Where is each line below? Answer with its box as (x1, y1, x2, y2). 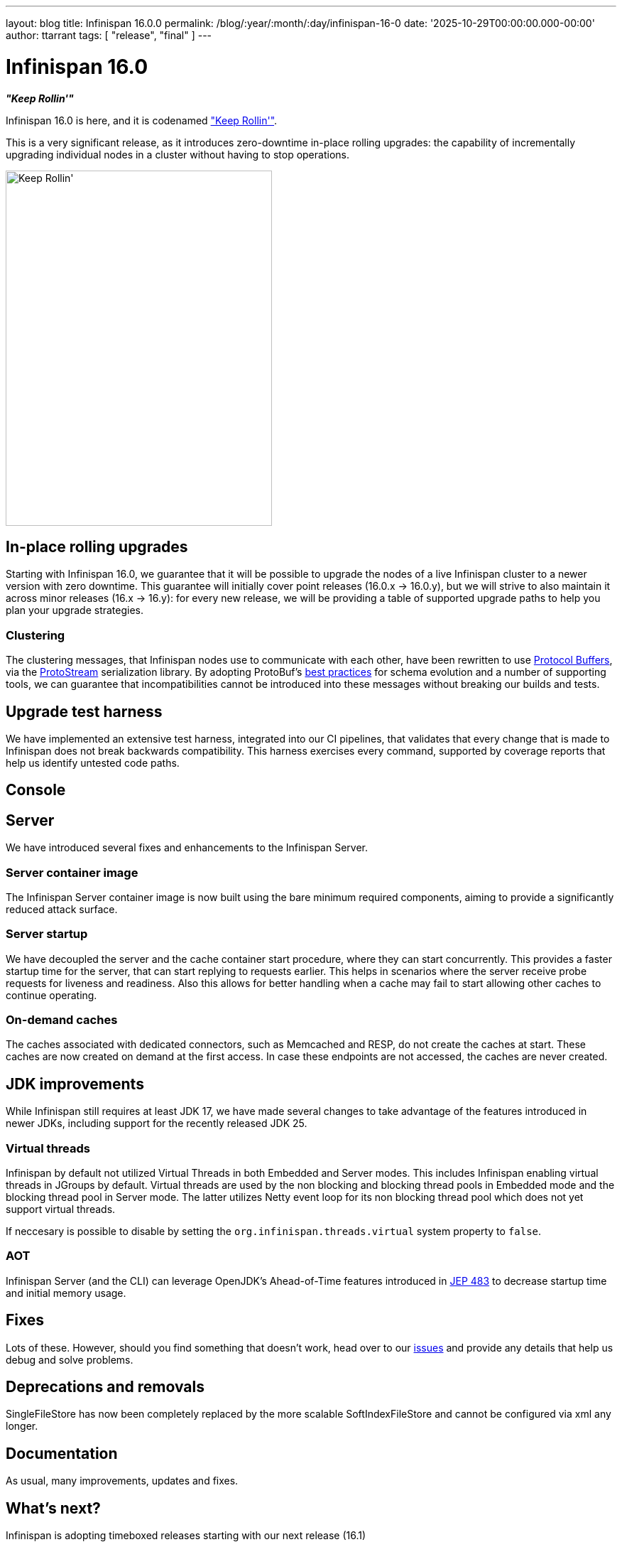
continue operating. (6, 988, 97, 1001)
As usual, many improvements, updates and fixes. (6, 1475, 239, 1487)
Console (6, 781, 66, 799)
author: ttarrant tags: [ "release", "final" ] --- (6, 29, 212, 41)
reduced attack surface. (6, 902, 118, 915)
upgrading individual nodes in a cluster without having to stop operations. (6, 148, 349, 161)
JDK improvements (6, 1074, 144, 1093)
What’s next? (6, 1499, 101, 1517)
